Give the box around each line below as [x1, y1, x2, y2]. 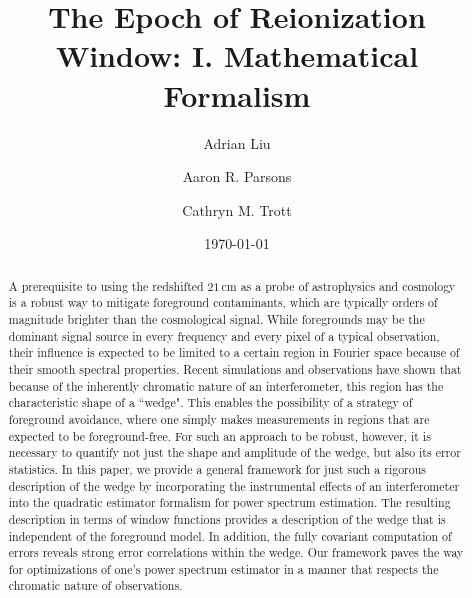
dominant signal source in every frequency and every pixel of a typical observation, [8, 327, 440, 344]
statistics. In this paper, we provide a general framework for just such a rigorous [8, 460, 427, 477]
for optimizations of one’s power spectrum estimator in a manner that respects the [8, 560, 439, 577]
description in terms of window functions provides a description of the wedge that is [8, 510, 446, 527]
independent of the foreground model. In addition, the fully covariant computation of [8, 527, 452, 544]
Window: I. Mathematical [55, 35, 419, 76]
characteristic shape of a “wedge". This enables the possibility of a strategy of [8, 394, 413, 411]
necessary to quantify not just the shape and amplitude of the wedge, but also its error [8, 444, 461, 461]
